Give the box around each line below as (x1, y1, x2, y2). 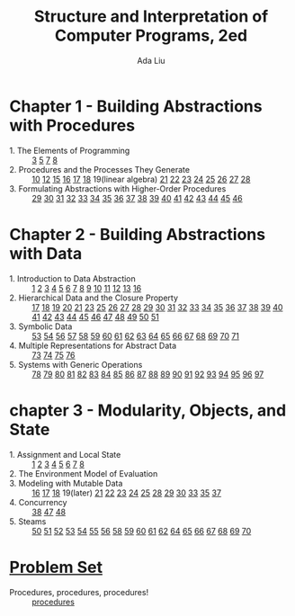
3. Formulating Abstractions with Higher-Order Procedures (9, 183, 227, 194)
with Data (9, 243, 83, 263)
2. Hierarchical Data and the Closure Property (9, 292, 178, 303)
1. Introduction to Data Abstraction (9, 272, 137, 284)
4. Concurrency (9, 496, 67, 507)
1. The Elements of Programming (9, 145, 130, 156)
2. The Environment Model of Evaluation (9, 468, 158, 478)
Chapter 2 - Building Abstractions (9, 224, 266, 245)
